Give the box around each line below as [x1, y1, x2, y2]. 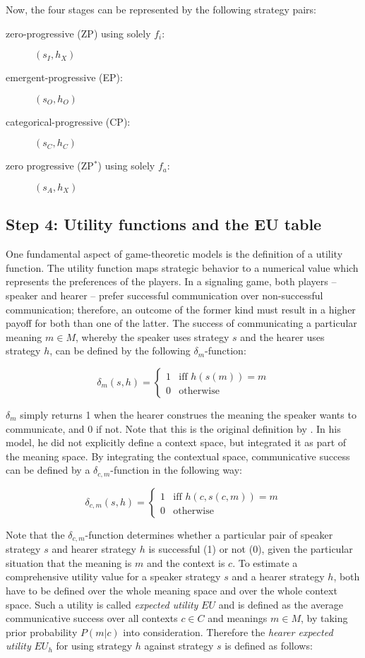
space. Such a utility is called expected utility [6, 597, 198, 611]
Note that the [6, 527, 65, 542]
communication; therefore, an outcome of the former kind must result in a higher [6, 301, 356, 316]
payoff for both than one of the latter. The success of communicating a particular [6, 316, 357, 330]
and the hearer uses [240, 329, 325, 344]
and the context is [146, 555, 225, 570]
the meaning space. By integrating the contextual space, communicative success [6, 448, 350, 463]
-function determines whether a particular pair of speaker [85, 527, 333, 542]
